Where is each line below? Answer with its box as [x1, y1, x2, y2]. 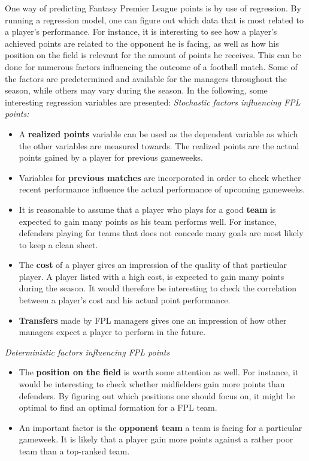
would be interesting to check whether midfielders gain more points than [19, 378, 285, 390]
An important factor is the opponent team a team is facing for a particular [19, 421, 302, 433]
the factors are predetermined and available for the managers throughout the [5, 72, 287, 85]
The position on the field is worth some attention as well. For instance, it [19, 366, 299, 378]
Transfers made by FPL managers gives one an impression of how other [19, 314, 287, 326]
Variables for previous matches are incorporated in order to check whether [19, 171, 301, 183]
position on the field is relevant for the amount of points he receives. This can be [5, 49, 301, 61]
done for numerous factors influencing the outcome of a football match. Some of [5, 60, 298, 73]
